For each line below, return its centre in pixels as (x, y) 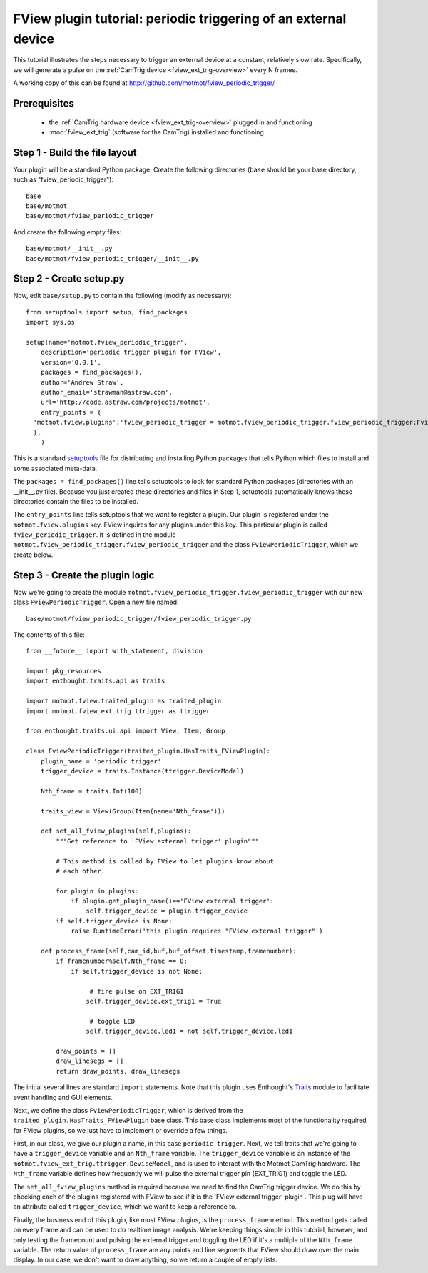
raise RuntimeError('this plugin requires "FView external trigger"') (197, 931)
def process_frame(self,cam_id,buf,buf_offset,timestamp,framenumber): (168, 951)
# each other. (81, 871)
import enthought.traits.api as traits (96, 681)
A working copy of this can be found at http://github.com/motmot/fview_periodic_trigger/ (144, 83)
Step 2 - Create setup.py (69, 279)
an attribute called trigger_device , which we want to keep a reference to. (125, 1207)
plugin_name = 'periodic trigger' (101, 761)
